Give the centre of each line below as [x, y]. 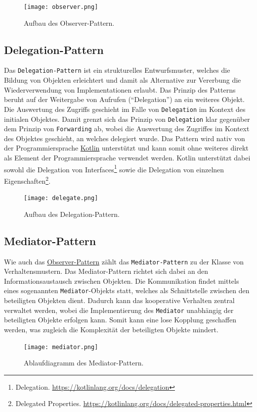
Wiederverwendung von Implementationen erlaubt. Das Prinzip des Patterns [120, 89]
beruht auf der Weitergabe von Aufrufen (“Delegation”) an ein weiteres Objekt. [125, 99]
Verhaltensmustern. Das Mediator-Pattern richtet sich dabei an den [106, 271]
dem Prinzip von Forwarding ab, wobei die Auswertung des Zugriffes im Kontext [127, 129]
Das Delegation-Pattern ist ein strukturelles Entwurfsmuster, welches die [117, 70]
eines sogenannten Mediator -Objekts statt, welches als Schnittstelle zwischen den [127, 290]
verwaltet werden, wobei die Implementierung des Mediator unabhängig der [119, 310]
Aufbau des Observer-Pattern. [69, 23]
